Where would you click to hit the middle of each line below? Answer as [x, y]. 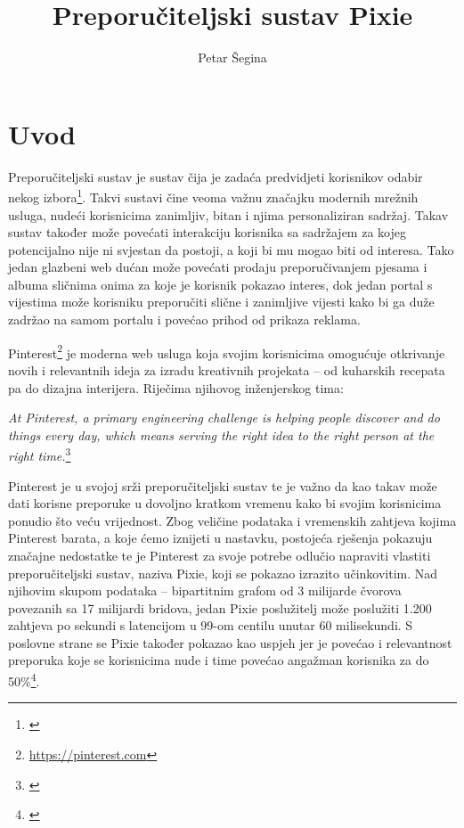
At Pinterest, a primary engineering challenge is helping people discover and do [224, 418]
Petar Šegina [232, 57]
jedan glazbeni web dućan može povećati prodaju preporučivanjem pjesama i [218, 267]
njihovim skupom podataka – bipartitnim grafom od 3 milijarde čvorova [205, 590]
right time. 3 [40, 454]
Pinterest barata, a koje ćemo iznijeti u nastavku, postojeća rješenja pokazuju [220, 538]
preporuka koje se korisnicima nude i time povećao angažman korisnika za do [219, 660]
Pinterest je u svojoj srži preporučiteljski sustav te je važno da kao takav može [223, 485]
